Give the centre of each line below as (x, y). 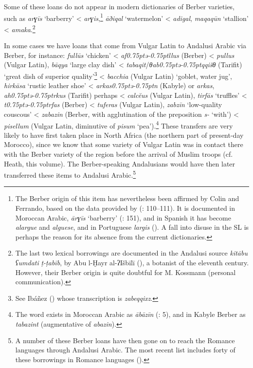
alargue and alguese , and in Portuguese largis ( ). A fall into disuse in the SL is (132, 227)
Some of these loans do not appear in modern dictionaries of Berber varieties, (119, 6)
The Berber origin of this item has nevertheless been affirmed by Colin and (127, 198)
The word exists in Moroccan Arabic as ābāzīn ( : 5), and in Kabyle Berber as (130, 314)
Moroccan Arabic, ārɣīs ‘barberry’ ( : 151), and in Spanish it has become (123, 217)
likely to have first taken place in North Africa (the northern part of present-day (124, 135)
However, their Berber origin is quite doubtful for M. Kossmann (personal (126, 272)
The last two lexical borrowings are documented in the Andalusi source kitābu (131, 253)
